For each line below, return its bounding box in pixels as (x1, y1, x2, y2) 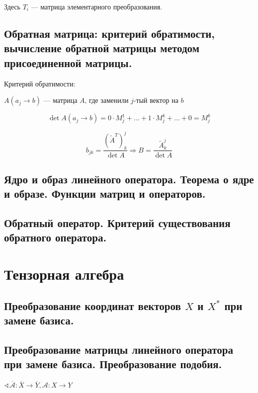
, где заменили (85, 95, 129, 105)
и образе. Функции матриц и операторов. (4, 186, 206, 201)
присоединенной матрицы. (4, 55, 132, 70)
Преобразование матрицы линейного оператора (4, 341, 234, 357)
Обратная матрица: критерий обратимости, (4, 25, 215, 41)
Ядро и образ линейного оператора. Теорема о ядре (4, 171, 254, 186)
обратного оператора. (4, 230, 107, 245)
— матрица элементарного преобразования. (31, 1, 163, 11)
